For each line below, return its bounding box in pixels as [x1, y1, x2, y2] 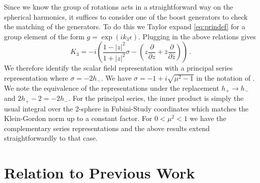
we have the [190, 113, 226, 124]
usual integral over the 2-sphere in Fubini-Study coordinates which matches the [4, 103, 249, 113]
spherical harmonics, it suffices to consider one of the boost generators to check [4, 11, 248, 22]
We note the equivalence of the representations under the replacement [4, 82, 219, 93]
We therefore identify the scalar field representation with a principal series [4, 63, 233, 73]
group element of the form [4, 31, 84, 41]
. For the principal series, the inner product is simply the [68, 93, 244, 103]
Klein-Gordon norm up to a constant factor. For [4, 113, 152, 124]
